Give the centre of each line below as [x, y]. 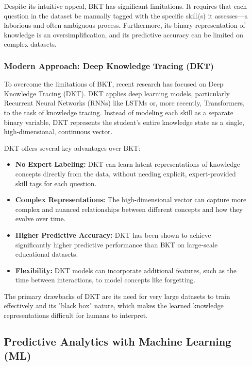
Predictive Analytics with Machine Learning [118, 341]
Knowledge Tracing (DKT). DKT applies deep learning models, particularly [117, 93]
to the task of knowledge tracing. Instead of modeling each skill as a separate [119, 112]
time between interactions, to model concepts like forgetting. [105, 280]
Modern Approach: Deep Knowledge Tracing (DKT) [109, 65]
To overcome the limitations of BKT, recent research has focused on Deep [114, 84]
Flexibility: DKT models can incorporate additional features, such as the [126, 270]
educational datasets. [47, 254]
